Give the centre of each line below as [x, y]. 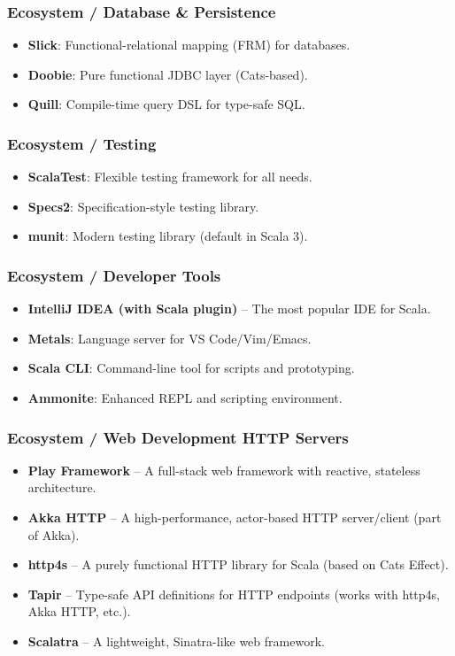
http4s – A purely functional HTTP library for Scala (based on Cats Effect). [238, 564]
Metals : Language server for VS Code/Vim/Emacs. [170, 338]
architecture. [62, 487]
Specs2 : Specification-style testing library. [143, 206]
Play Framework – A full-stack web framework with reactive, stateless [224, 470]
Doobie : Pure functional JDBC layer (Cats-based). [168, 74]
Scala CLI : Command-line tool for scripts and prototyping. [191, 368]
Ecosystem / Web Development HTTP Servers [178, 437]
